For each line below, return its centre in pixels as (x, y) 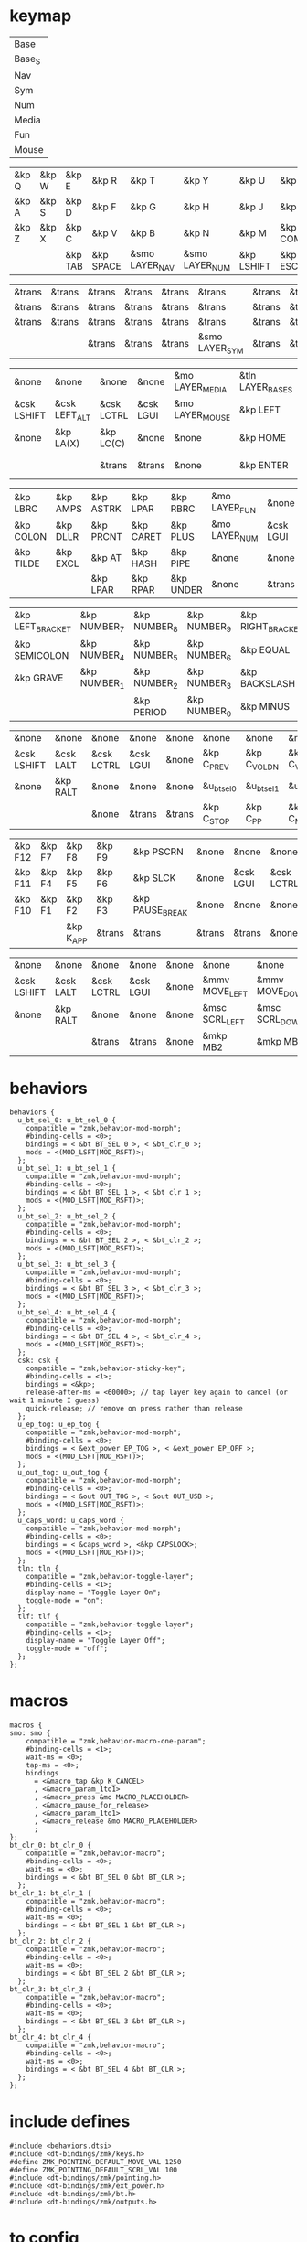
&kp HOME (262, 438)
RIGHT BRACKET (272, 628)
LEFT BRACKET (42, 628)
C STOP (216, 820)
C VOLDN (262, 766)
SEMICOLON (42, 656)
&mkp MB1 (280, 1042)
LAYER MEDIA (201, 387)
